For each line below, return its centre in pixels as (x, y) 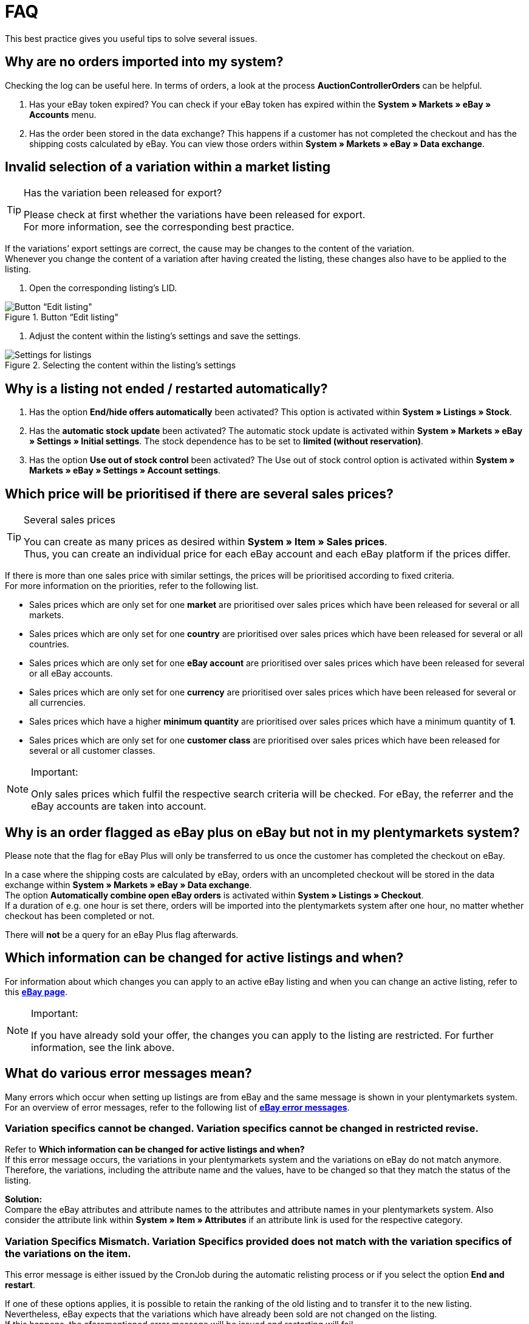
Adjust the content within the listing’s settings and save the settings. (165, 336)
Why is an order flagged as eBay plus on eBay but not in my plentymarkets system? (262, 832)
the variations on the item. (68, 1253)
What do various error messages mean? (128, 1074)
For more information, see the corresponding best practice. (159, 227)
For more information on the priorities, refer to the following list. (132, 586)
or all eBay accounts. (71, 674)
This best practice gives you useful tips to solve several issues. (131, 38)
